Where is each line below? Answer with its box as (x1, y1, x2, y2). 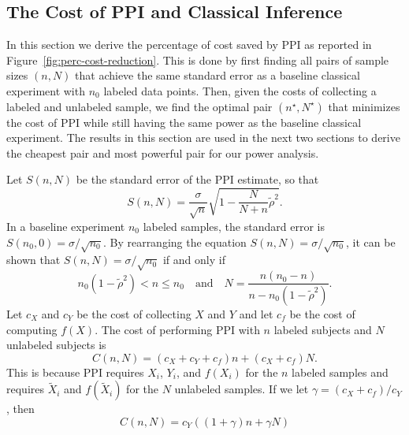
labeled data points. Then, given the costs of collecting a (103, 82, 377, 99)
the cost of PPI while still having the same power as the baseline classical (6, 113, 362, 130)
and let (239, 305, 273, 322)
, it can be (346, 233, 396, 250)
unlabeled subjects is (6, 336, 106, 353)
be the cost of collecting (76, 305, 191, 322)
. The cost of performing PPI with (95, 321, 260, 337)
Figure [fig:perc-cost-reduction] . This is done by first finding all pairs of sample (6, 51, 389, 68)
